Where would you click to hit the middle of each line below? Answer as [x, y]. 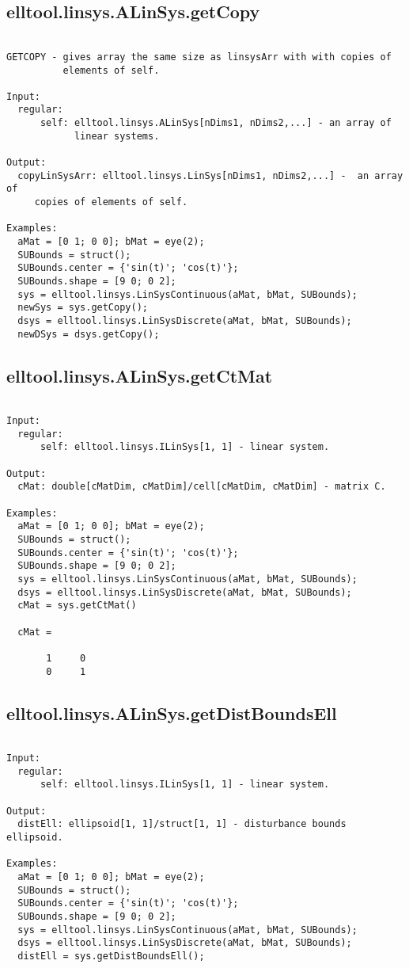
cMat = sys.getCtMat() [77, 606]
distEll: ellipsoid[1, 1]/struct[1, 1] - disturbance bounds [182, 824]
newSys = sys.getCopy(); [83, 308]
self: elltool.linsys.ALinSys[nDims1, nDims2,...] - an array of [216, 123]
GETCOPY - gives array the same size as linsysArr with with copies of [199, 57]
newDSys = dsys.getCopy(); [89, 334]
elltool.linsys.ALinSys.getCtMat [140, 375]
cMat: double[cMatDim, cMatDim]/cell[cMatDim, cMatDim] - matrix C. [202, 487]
